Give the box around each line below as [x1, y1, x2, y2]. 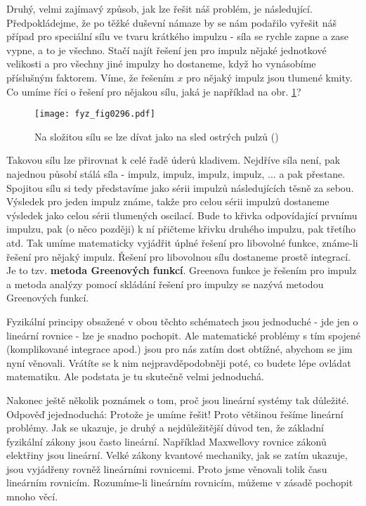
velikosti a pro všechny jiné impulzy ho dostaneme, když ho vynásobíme [6, 56, 316, 71]
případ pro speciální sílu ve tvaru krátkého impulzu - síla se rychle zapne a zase [6, 29, 349, 44]
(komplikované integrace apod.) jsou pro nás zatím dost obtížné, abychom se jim [6, 342, 353, 356]
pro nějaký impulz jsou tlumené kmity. [186, 70, 353, 84]
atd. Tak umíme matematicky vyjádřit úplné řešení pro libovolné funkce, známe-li [6, 235, 358, 249]
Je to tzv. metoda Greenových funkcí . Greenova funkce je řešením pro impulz [6, 263, 357, 278]
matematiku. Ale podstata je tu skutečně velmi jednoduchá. [6, 369, 264, 384]
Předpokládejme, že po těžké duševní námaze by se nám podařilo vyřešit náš [6, 15, 336, 30]
